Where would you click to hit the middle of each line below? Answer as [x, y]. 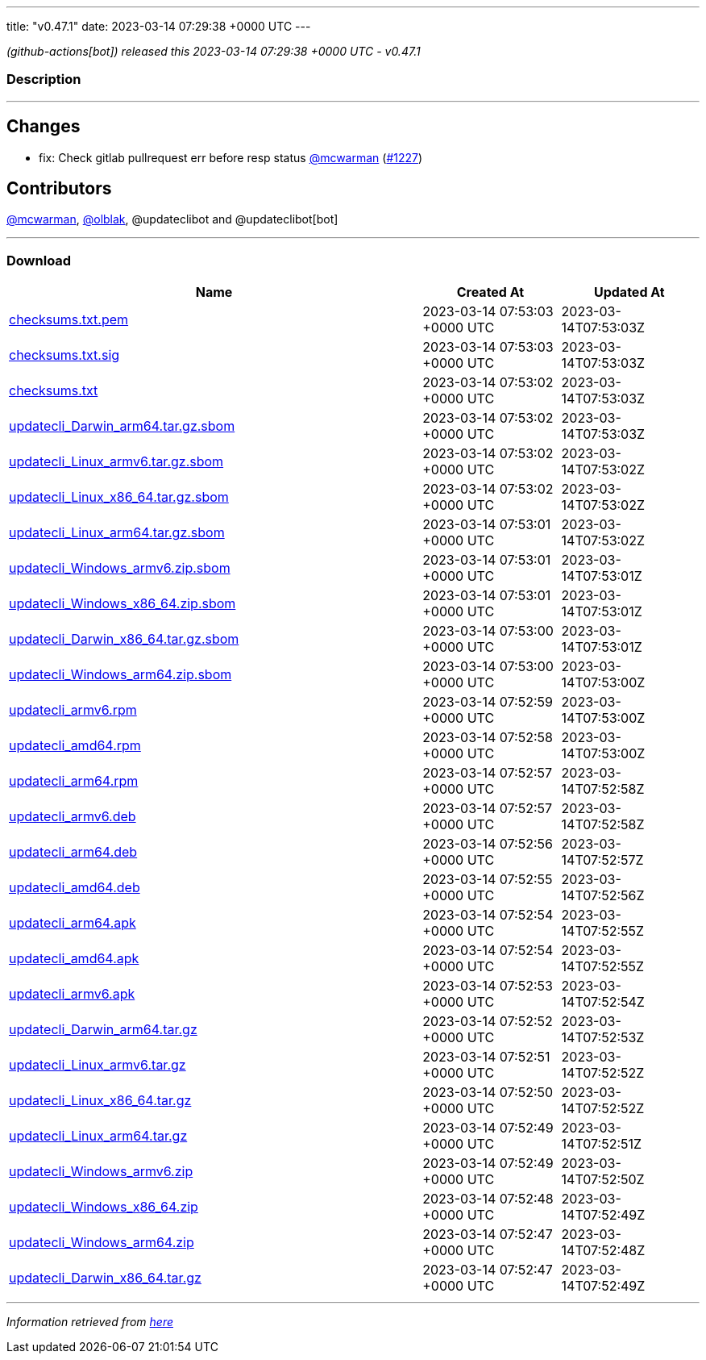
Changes [44, 127]
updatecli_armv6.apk [72, 994]
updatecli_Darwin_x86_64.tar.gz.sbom [124, 639]
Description [44, 79]
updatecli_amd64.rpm [75, 746]
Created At [490, 292]
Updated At [629, 292]
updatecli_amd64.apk [74, 959]
